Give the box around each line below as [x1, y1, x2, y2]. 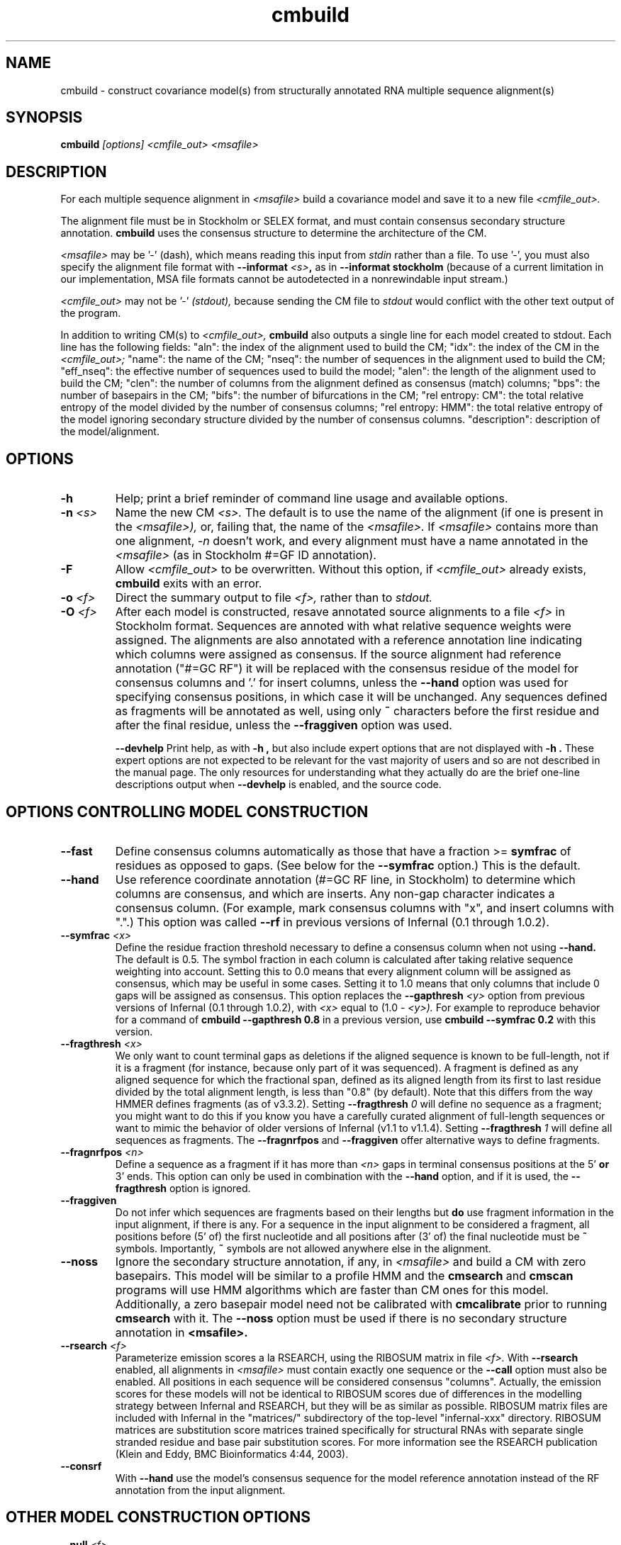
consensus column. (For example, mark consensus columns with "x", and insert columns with [115, 900, 615, 915]
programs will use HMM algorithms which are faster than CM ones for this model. [115, 1282, 549, 1297]
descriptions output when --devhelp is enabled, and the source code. [115, 778, 442, 791]
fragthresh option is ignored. [115, 1181, 251, 1194]
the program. [60, 307, 121, 320]
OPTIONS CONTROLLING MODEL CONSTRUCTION [6, 802, 369, 821]
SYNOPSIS [6, 108, 83, 127]
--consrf [60, 1459, 102, 1472]
